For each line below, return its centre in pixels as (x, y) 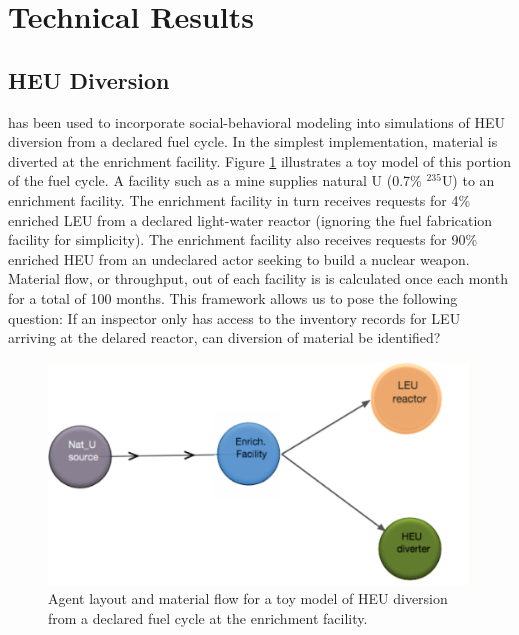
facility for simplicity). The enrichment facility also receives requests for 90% (243, 239)
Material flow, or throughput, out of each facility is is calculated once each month (258, 278)
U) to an (468, 180)
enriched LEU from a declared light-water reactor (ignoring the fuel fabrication (250, 219)
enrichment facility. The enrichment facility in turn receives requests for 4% (239, 199)
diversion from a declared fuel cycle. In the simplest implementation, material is (253, 141)
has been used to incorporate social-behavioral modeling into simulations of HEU (256, 121)
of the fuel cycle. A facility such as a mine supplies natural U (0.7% (215, 180)
